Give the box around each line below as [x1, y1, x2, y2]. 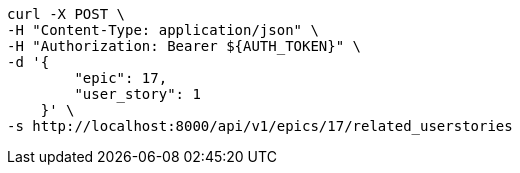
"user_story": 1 [74, 86, 201, 102]
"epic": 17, [74, 70, 168, 86]
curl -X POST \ [7, 6, 126, 22]
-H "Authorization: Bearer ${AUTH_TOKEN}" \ [7, 38, 362, 54]
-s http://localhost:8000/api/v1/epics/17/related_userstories [7, 118, 513, 134]
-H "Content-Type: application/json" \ [7, 22, 319, 38]
